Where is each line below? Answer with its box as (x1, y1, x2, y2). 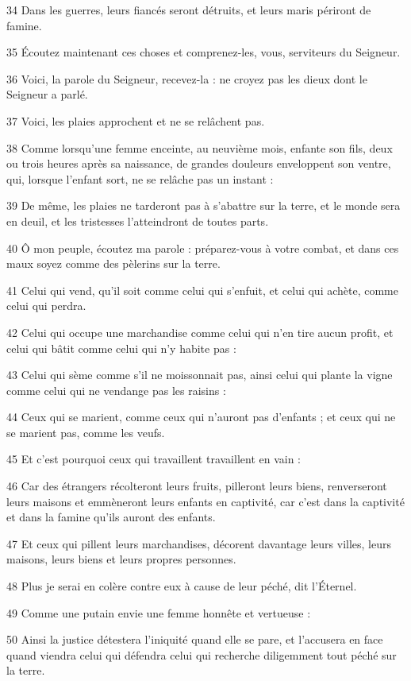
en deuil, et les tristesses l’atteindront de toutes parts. (6, 212, 269, 229)
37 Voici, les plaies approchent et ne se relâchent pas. (6, 112, 265, 129)
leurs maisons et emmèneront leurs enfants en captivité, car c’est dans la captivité (6, 493, 405, 509)
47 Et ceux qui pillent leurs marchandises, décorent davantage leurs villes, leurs (6, 535, 391, 551)
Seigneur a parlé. (6, 86, 88, 103)
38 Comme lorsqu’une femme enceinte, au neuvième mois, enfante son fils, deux (6, 139, 393, 156)
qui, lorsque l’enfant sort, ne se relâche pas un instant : (6, 170, 274, 187)
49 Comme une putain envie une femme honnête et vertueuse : (6, 604, 311, 621)
